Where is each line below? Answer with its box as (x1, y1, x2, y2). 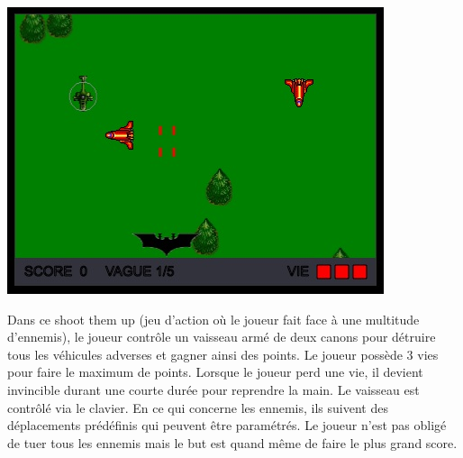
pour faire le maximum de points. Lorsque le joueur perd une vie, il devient (7, 362, 423, 381)
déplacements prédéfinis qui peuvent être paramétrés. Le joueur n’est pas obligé (7, 416, 447, 435)
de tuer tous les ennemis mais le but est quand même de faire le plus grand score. (7, 433, 458, 452)
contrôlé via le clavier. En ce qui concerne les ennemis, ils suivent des (7, 398, 388, 417)
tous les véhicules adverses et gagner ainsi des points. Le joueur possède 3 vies (7, 344, 439, 363)
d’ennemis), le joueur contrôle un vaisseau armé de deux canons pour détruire (7, 327, 436, 346)
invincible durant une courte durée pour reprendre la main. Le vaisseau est (7, 380, 420, 398)
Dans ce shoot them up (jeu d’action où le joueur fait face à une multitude (7, 309, 420, 328)
